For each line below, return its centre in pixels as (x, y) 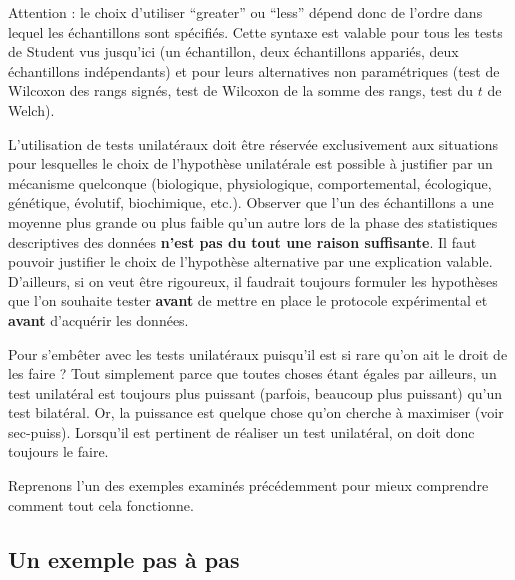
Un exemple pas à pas (124, 558)
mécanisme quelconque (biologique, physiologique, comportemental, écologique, (250, 182)
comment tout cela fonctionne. (101, 504)
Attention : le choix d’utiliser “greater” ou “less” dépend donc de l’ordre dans (245, 12)
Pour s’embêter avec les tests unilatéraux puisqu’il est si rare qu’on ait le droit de (258, 353)
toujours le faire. (58, 451)
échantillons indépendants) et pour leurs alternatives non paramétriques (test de (254, 70)
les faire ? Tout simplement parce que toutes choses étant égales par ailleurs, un (252, 373)
